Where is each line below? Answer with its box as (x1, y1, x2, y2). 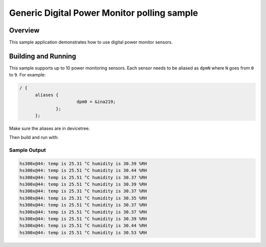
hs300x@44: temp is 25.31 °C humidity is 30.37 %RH (19, 188, 147, 194)
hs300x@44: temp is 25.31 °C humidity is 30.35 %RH (19, 195, 147, 201)
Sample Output (9, 147, 46, 154)
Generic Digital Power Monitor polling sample (9, 7, 199, 18)
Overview (9, 26, 40, 35)
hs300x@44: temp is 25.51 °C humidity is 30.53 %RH (19, 230, 147, 235)
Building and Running (9, 52, 76, 60)
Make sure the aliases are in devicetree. (9, 125, 90, 131)
